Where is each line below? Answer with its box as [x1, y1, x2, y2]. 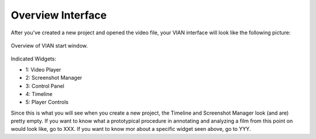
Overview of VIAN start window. [11, 42, 88, 49]
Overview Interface [11, 9, 107, 22]
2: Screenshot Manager [25, 74, 83, 81]
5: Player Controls [25, 99, 68, 106]
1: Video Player [25, 66, 61, 73]
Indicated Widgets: [11, 55, 57, 62]
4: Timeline [25, 90, 53, 97]
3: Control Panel [25, 82, 64, 90]
